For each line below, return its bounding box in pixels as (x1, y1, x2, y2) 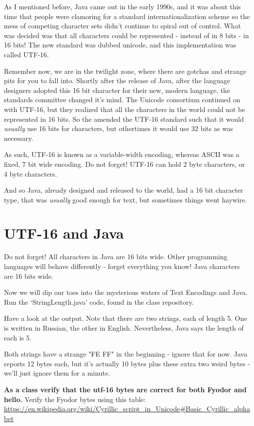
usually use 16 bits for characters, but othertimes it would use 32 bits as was (4, 123, 233, 134)
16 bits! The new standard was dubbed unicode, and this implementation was (4, 40, 236, 50)
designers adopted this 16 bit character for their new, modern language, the (4, 85, 230, 95)
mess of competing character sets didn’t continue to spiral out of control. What (4, 21, 241, 31)
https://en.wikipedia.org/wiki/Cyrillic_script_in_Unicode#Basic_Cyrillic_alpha (4, 404, 250, 414)
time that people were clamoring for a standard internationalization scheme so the (4, 11, 250, 21)
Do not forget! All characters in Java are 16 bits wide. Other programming (4, 251, 228, 262)
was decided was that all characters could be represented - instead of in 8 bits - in (4, 30, 249, 40)
